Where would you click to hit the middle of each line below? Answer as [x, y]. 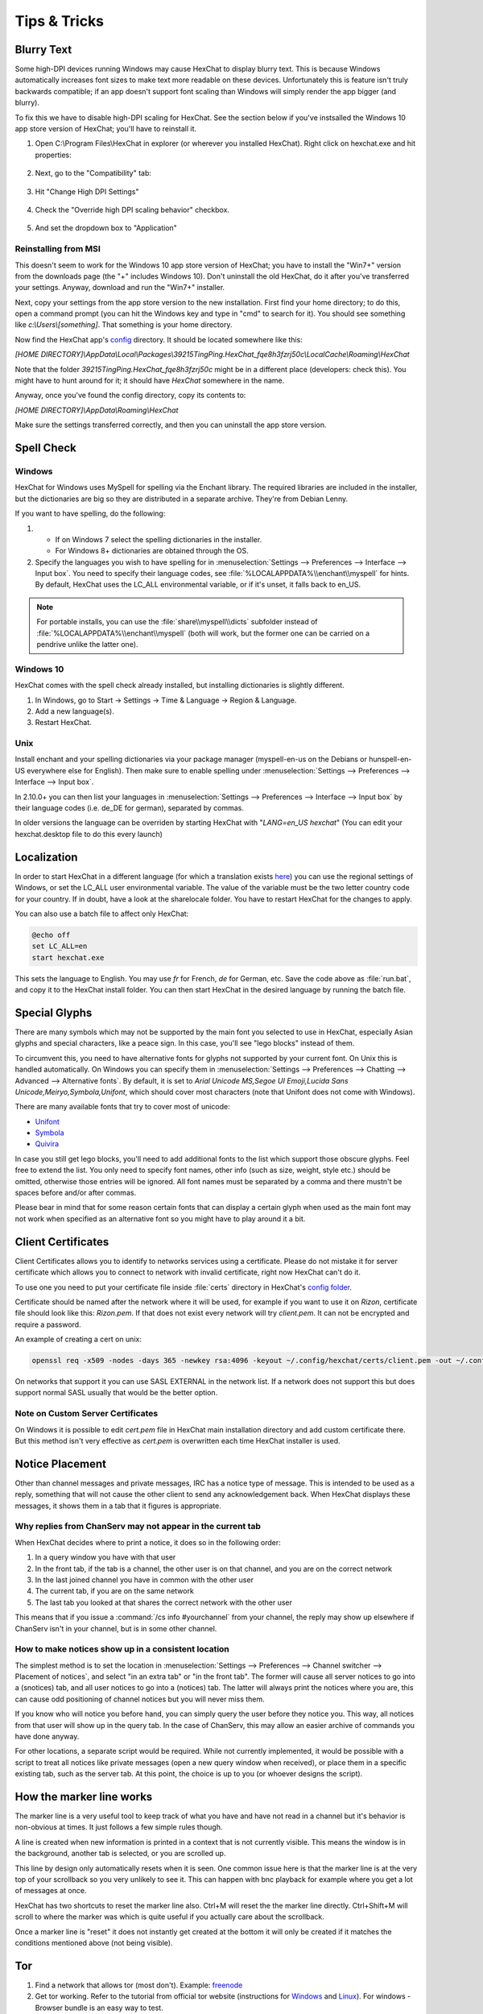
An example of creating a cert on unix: [78, 1339]
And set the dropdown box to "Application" [106, 228]
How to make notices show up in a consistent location [122, 1649]
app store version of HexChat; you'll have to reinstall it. [106, 129]
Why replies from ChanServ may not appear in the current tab [138, 1527]
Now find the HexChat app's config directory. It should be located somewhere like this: [159, 339]
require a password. [48, 1324]
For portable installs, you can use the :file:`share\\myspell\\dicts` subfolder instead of [177, 622]
